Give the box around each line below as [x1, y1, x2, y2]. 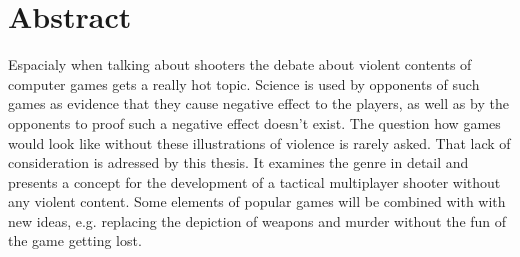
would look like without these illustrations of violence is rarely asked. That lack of [8, 132, 511, 153]
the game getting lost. [8, 230, 142, 251]
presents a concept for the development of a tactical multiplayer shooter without [8, 171, 501, 192]
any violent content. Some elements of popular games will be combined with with [8, 191, 506, 212]
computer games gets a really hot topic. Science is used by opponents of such [8, 73, 480, 94]
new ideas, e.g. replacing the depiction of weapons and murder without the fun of [8, 210, 507, 231]
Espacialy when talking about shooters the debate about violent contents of [8, 54, 472, 75]
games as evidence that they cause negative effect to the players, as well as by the [8, 93, 509, 114]
